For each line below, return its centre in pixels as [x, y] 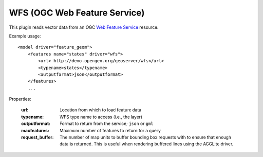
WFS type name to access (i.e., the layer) [101, 117]
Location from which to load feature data [100, 110]
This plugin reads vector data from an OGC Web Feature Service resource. [84, 27]
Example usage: [25, 36]
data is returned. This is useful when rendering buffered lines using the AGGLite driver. [147, 144]
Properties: [20, 99]
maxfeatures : [35, 130]
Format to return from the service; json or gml [106, 123]
